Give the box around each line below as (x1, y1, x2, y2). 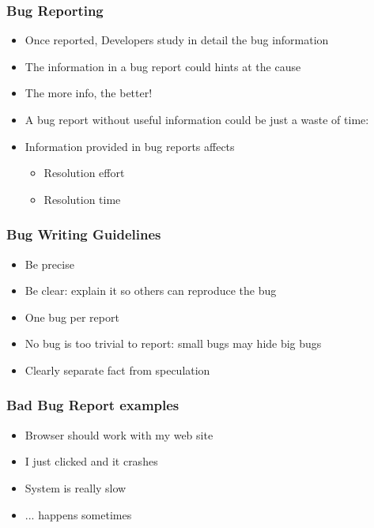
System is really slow (25, 479, 127, 496)
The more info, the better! (25, 85, 153, 101)
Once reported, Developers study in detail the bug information (25, 32, 329, 48)
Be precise (25, 255, 74, 272)
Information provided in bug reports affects (25, 138, 235, 154)
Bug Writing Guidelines (6, 224, 161, 244)
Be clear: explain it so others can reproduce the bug (25, 282, 277, 299)
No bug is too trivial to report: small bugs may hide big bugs (25, 335, 322, 352)
